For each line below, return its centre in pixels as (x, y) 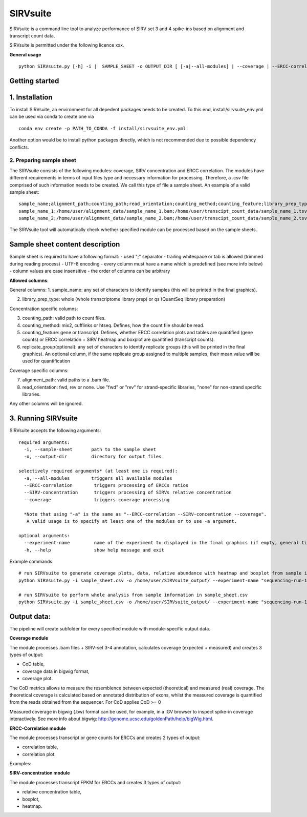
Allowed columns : (29, 280)
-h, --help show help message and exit (94, 550)
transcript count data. (32, 35)
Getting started (34, 81)
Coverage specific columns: (39, 370)
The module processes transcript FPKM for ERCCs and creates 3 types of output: (95, 782)
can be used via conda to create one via (52, 117)
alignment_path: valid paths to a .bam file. (66, 380)
